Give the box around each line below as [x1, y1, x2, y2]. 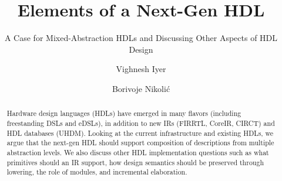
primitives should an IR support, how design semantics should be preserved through [6, 157, 264, 167]
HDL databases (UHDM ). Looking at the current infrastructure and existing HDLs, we [6, 128, 274, 138]
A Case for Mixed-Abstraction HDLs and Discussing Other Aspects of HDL [4, 32, 278, 44]
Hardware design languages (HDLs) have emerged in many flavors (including [6, 108, 241, 118]
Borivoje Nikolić [112, 82, 170, 94]
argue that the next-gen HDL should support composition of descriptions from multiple [6, 138, 274, 148]
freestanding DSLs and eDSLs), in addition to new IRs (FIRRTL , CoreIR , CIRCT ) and [6, 118, 275, 128]
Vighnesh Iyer [116, 63, 166, 75]
